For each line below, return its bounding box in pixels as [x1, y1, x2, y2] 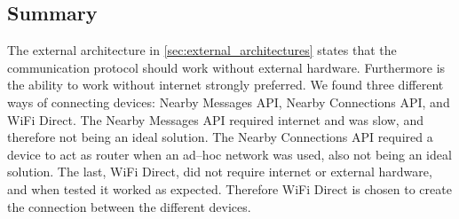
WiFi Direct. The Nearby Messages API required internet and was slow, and [7, 110, 423, 129]
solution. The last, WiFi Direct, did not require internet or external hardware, [7, 162, 432, 181]
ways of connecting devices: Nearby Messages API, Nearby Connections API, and [7, 92, 450, 111]
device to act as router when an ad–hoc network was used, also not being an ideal [7, 145, 452, 163]
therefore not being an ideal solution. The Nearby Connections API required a [7, 128, 433, 146]
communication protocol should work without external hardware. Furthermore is [7, 58, 446, 76]
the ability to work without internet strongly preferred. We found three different [7, 75, 444, 94]
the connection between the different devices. [7, 197, 251, 215]
